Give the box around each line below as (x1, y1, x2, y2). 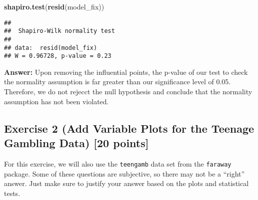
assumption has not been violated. (4, 96, 109, 106)
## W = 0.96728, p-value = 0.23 (4, 52, 111, 60)
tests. (4, 188, 20, 198)
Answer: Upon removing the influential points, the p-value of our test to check (4, 66, 248, 77)
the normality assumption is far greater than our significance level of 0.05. (4, 76, 231, 87)
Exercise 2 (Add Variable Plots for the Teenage (4, 120, 254, 136)
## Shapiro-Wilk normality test (4, 27, 115, 35)
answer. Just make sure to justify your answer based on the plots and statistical (4, 178, 249, 189)
